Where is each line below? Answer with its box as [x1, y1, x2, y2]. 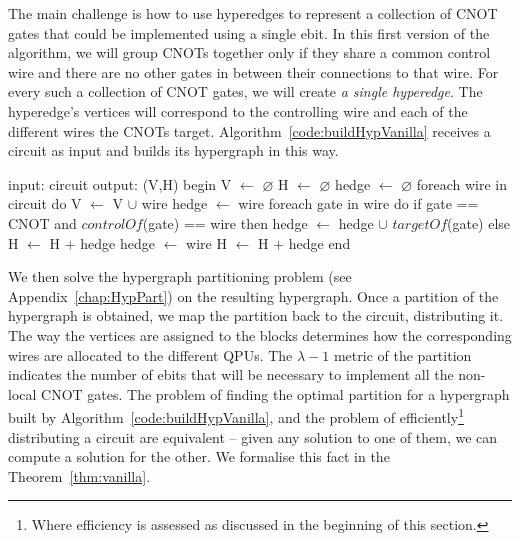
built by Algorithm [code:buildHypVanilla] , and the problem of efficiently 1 [8, 404, 464, 427]
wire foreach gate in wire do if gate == [238, 193, 479, 214]
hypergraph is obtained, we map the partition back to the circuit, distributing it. [8, 305, 504, 326]
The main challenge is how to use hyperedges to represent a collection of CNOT [8, 3, 498, 23]
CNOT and [8, 212, 77, 233]
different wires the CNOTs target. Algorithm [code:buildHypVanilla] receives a [8, 120, 491, 141]
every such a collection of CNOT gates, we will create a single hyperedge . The [8, 81, 483, 102]
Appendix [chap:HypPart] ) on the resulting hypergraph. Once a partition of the [8, 285, 499, 306]
